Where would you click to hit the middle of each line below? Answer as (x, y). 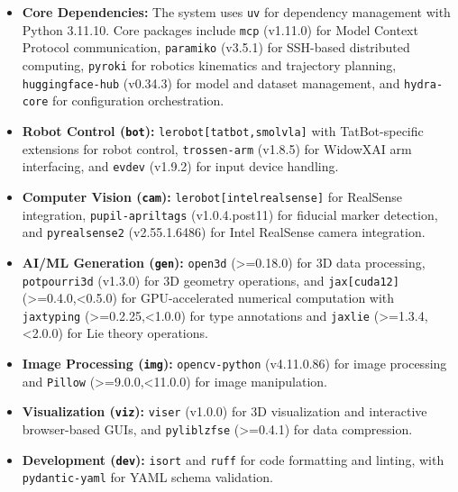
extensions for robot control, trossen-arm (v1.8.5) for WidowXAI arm (217, 148)
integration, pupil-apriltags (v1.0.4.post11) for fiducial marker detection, (230, 214)
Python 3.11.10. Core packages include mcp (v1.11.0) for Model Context (220, 29)
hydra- (424, 84)
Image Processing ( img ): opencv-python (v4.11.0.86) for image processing (234, 364)
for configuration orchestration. (138, 100)
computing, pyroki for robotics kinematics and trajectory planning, (209, 64)
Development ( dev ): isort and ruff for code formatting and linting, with (233, 459)
